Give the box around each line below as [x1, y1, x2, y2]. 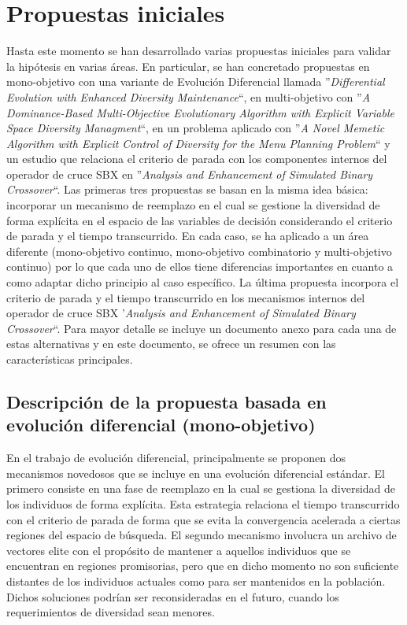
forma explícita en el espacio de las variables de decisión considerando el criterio [6, 212, 393, 228]
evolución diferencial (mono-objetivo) [6, 412, 316, 437]
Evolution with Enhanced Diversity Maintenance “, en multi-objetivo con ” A [6, 88, 371, 105]
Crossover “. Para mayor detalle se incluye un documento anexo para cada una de [6, 320, 397, 336]
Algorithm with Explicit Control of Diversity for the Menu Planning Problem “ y [6, 135, 390, 151]
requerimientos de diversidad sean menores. [6, 604, 215, 620]
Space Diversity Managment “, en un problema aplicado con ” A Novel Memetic [6, 120, 385, 136]
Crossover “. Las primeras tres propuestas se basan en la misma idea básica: [6, 181, 368, 198]
